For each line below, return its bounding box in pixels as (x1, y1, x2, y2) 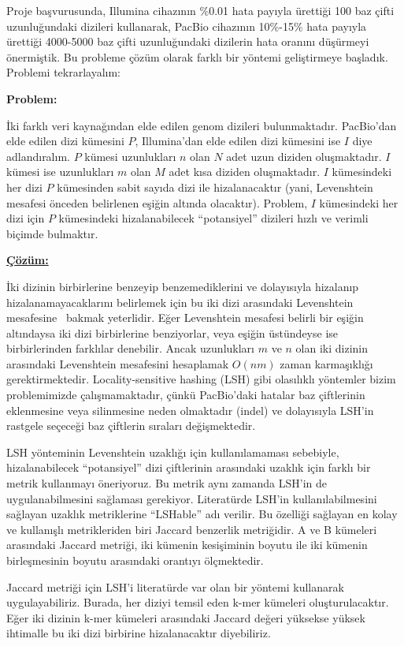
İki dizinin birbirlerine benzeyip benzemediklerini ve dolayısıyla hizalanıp (6, 278, 359, 294)
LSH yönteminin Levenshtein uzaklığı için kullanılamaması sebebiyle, (6, 443, 339, 460)
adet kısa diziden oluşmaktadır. (169, 163, 321, 180)
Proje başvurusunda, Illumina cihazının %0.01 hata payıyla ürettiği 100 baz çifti (6, 2, 395, 18)
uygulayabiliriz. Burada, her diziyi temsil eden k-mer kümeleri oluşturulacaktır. (6, 594, 389, 611)
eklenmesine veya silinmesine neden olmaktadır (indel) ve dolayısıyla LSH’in (6, 401, 374, 418)
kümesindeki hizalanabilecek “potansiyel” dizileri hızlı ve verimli (58, 210, 369, 226)
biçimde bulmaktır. (6, 225, 98, 241)
